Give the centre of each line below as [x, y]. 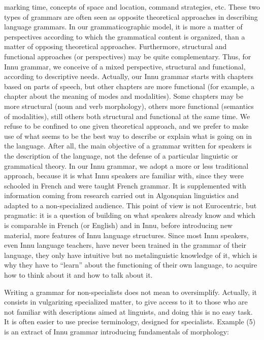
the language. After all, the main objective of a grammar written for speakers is [128, 146]
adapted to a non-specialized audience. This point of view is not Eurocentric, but [130, 205]
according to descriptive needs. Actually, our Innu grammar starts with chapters [129, 76]
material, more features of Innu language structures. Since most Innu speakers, [126, 235]
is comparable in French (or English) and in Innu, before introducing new [118, 225]
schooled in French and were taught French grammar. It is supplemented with [125, 185]
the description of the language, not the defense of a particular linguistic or [121, 155]
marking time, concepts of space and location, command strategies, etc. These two [132, 7]
